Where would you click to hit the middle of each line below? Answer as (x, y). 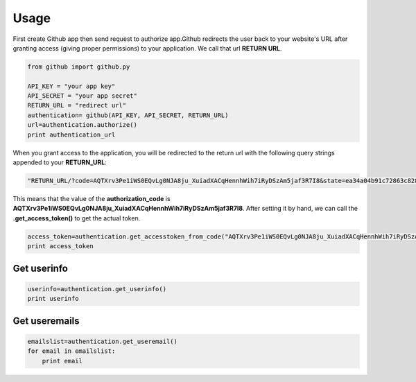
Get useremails (46, 321)
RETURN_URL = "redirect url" (77, 105)
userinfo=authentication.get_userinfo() (97, 289)
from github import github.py (79, 67)
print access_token (60, 246)
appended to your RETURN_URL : (60, 162)
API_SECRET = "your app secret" (83, 96)
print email (62, 361)
